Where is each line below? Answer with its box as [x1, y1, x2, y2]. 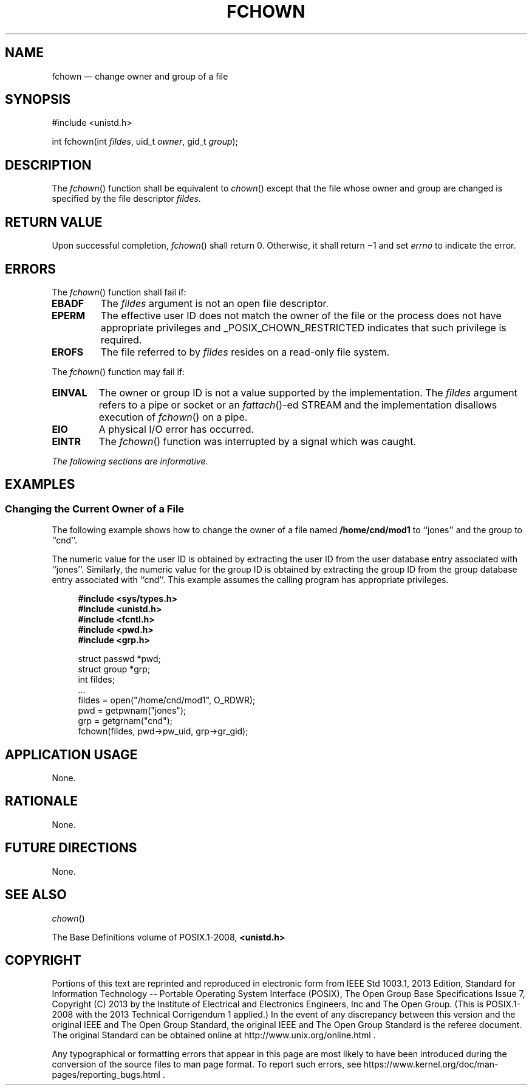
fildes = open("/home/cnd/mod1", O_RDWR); [78, 695, 256, 706]
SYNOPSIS [5, 92, 71, 108]
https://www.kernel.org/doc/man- [363, 1059, 499, 1070]
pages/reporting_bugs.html [52, 1069, 160, 1080]
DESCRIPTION [5, 157, 92, 173]
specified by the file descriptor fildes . [52, 193, 201, 204]
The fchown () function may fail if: [52, 366, 185, 377]
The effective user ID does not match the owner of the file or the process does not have [100, 309, 502, 322]
